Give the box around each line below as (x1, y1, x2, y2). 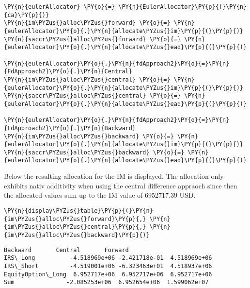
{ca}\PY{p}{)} (4, 11, 49, 18)
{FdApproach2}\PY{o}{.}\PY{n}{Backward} (4, 124, 136, 132)
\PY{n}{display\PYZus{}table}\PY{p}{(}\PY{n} (4, 207, 153, 214)
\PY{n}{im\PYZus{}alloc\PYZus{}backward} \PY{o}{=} (4, 133, 174, 140)
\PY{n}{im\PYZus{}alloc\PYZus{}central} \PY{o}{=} (4, 76, 171, 83)
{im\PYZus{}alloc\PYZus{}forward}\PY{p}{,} (4, 215, 146, 222)
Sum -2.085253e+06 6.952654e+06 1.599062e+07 (4, 279, 209, 286)
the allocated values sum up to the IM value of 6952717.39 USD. (4, 190, 196, 200)
